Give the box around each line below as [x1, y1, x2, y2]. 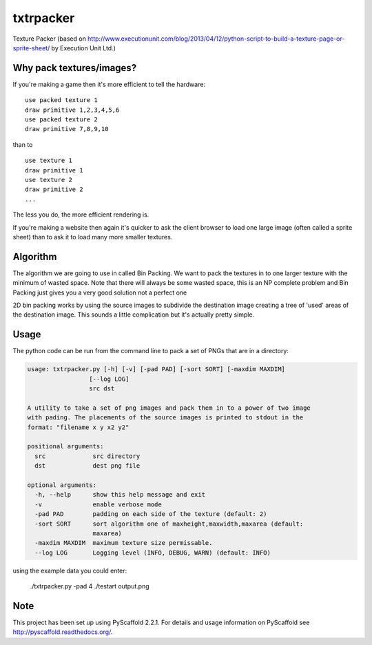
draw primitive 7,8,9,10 [25, 125, 109, 133]
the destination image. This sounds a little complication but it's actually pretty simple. [12, 310, 255, 319]
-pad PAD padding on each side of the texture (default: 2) [34, 510, 267, 518]
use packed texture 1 [25, 97, 98, 104]
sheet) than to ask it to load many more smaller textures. [12, 232, 173, 241]
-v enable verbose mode [34, 500, 162, 508]
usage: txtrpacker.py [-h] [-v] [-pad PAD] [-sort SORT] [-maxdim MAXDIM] [27, 366, 286, 373]
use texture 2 [25, 176, 72, 183]
